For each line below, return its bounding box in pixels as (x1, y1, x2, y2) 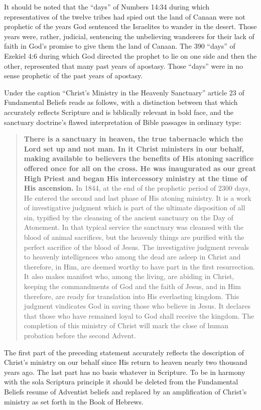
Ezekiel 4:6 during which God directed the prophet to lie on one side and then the (4, 50, 257, 61)
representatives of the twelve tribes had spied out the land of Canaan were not (4, 11, 245, 22)
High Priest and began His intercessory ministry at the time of (24, 173, 247, 183)
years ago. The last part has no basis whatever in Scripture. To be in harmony (4, 366, 245, 377)
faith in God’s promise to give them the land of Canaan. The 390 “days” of (4, 41, 235, 51)
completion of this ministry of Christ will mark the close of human (24, 320, 228, 331)
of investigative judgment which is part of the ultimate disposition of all (24, 202, 245, 213)
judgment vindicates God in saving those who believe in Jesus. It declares (24, 301, 250, 311)
